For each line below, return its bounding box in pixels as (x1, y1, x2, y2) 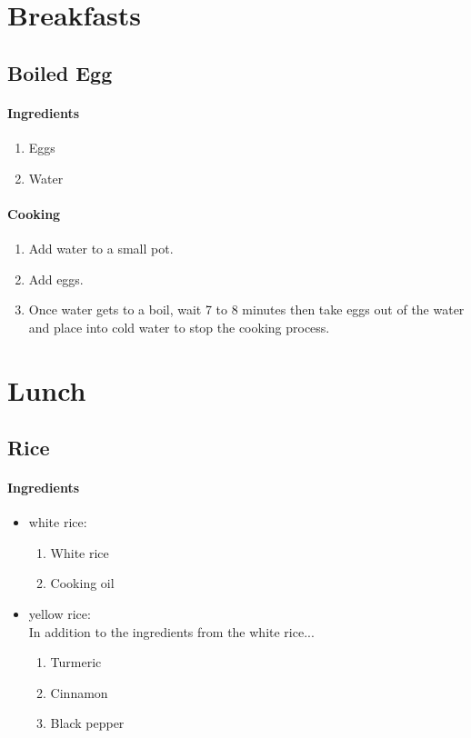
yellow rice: (28, 604, 91, 623)
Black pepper (50, 713, 125, 733)
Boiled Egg (7, 58, 113, 86)
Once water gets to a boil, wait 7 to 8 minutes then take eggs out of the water (28, 300, 465, 319)
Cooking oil (50, 573, 115, 593)
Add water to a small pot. (28, 238, 174, 257)
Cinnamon (50, 683, 108, 702)
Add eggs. (28, 269, 84, 288)
